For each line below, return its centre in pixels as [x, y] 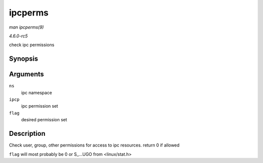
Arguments [27, 74]
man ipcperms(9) [26, 27]
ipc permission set [40, 106]
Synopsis [24, 59]
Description [27, 134]
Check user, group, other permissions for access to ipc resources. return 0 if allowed [94, 145]
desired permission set [44, 120]
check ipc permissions [32, 45]
